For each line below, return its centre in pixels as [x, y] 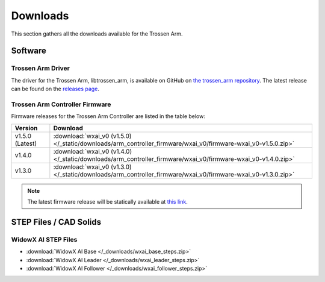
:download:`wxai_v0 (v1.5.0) [92, 136]
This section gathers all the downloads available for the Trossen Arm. [97, 34]
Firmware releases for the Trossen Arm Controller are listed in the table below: [108, 116]
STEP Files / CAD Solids [56, 222]
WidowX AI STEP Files [44, 239]
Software [29, 51]
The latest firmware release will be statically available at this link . [107, 202]
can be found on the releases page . [55, 89]
